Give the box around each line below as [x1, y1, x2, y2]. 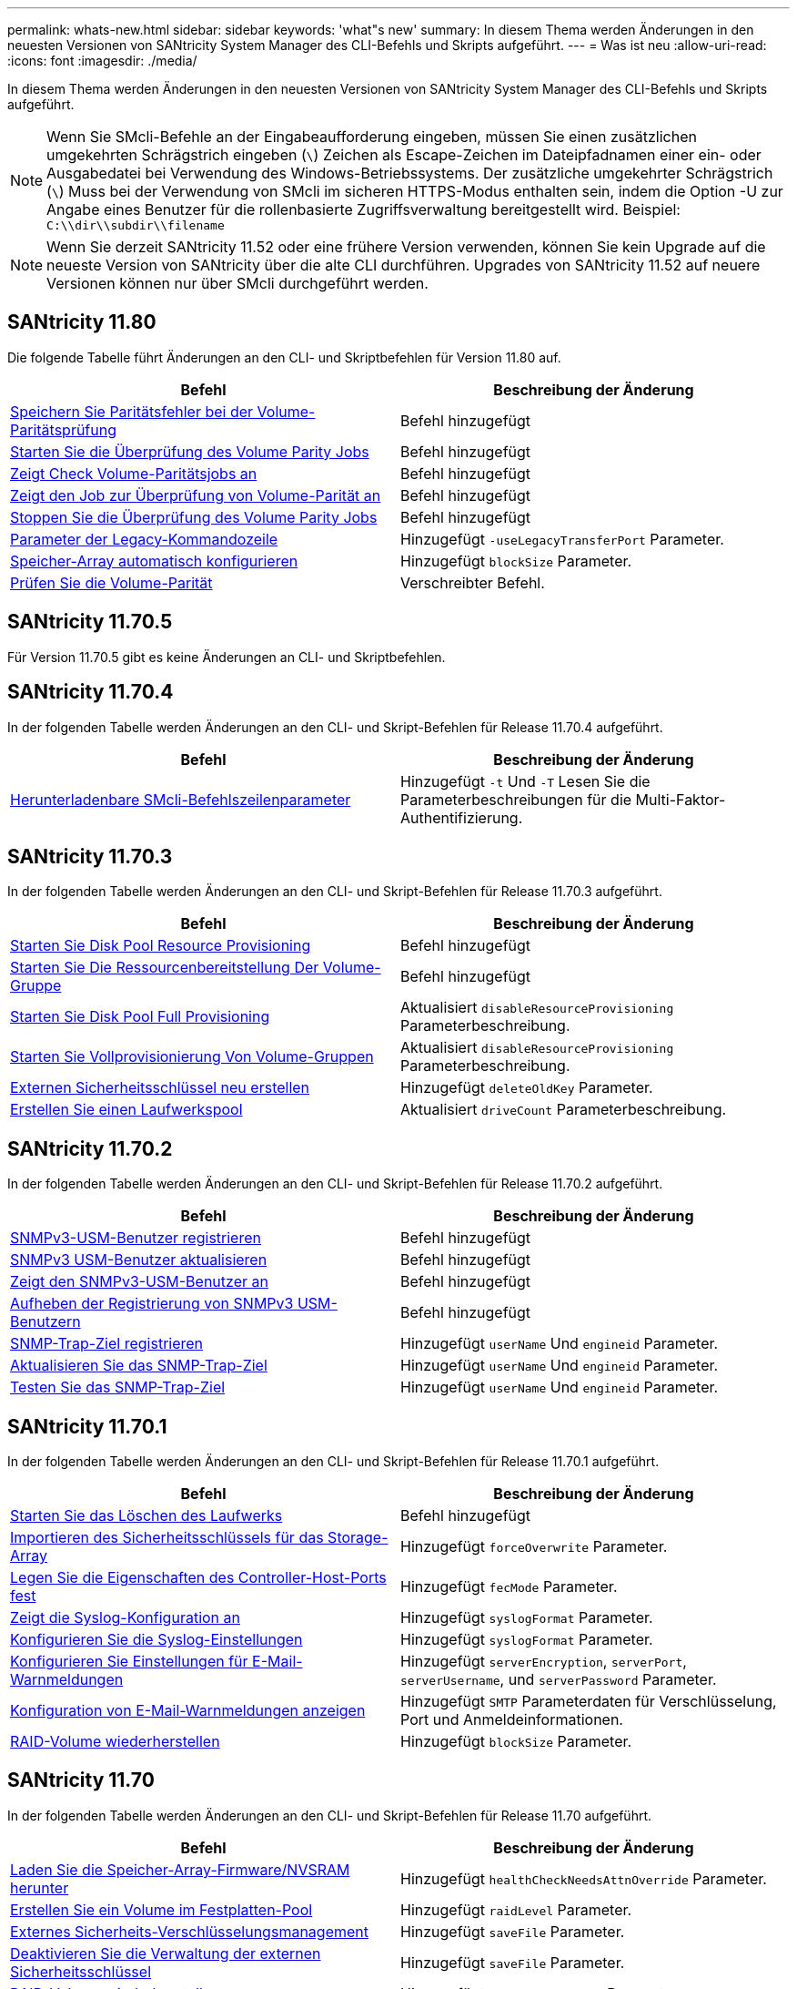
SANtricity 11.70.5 [7, 610, 173, 634]
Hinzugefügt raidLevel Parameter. [400, 1900, 632, 1919]
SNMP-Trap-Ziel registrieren [10, 1334, 204, 1353]
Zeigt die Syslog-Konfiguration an [10, 1608, 240, 1627]
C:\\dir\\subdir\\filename [46, 219, 225, 232]
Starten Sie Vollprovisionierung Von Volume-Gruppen [10, 1047, 374, 1066]
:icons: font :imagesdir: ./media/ [7, 53, 197, 68]
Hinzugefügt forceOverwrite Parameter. [400, 1537, 668, 1556]
